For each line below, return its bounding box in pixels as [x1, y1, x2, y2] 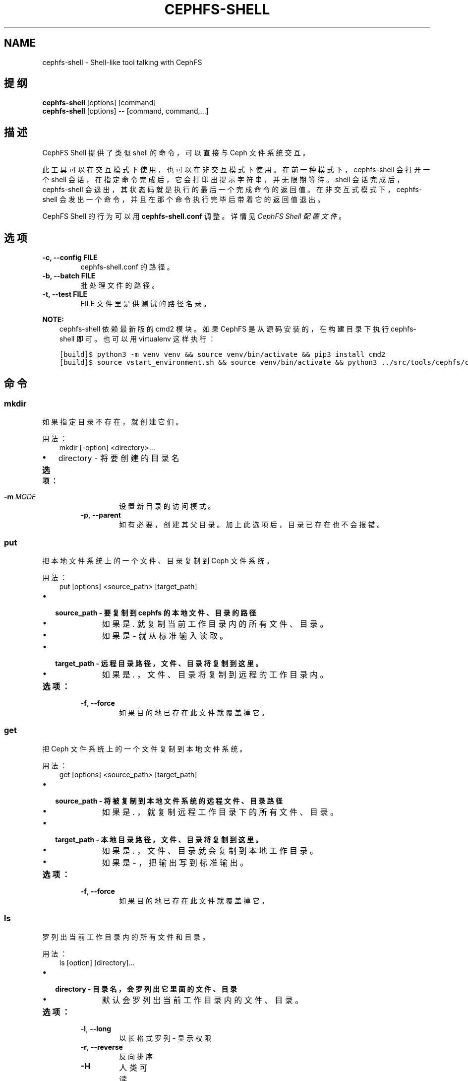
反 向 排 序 [119, 1052, 153, 1061]
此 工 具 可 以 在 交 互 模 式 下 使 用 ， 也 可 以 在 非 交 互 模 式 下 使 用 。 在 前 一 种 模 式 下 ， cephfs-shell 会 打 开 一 [42, 165, 430, 174]
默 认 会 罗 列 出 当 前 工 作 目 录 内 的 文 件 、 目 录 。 [102, 995, 303, 1005]
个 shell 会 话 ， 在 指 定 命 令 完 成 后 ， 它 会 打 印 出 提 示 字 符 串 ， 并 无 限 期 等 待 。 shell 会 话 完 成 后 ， [42, 175, 404, 184]
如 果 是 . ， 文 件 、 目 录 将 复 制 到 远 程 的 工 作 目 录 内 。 [102, 670, 328, 680]
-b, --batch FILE [42, 271, 96, 280]
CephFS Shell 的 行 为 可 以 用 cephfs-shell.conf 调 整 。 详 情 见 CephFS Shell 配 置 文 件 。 [42, 212, 346, 221]
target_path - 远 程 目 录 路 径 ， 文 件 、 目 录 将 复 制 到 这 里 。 [55, 659, 263, 668]
